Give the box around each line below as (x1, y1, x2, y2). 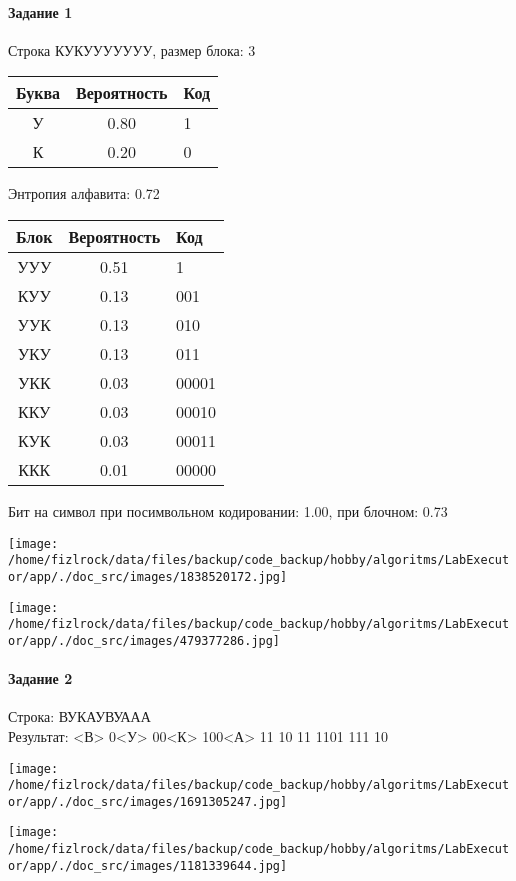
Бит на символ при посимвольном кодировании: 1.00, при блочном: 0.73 (8, 500, 448, 521)
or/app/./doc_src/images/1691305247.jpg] (8, 794, 288, 809)
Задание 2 (8, 668, 73, 689)
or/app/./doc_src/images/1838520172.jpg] (8, 569, 288, 584)
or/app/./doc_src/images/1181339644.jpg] (8, 858, 288, 873)
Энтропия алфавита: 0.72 (8, 183, 160, 204)
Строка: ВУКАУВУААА (8, 706, 151, 727)
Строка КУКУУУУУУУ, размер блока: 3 (8, 39, 256, 60)
